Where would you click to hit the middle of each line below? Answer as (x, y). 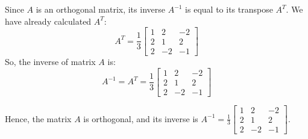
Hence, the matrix (38, 118)
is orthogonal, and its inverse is (141, 118)
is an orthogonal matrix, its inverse (100, 9)
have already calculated (48, 21)
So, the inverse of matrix (50, 62)
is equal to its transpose (229, 9)
